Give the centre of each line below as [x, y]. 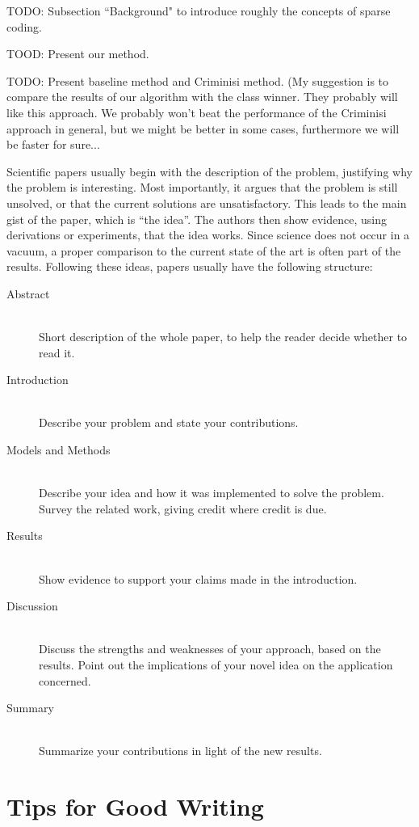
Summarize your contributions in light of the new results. [180, 751]
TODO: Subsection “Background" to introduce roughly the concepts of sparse [199, 11]
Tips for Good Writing [135, 806]
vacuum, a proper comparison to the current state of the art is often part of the [204, 250]
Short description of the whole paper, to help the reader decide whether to [223, 337]
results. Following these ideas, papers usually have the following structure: [190, 266]
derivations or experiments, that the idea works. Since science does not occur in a [208, 235]
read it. [57, 352]
